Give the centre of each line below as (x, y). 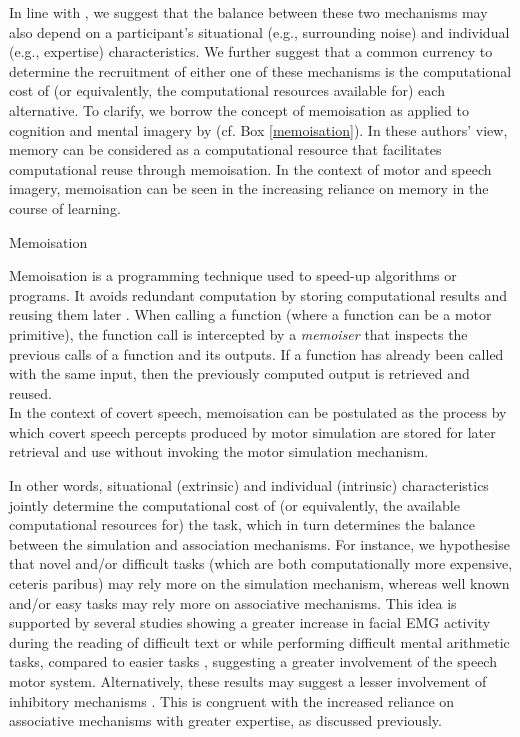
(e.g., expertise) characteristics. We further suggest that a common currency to (251, 51)
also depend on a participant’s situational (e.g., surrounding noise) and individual (259, 31)
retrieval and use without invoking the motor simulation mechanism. (219, 451)
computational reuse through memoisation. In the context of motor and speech (250, 168)
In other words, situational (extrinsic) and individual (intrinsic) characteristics (249, 485)
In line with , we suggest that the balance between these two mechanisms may (248, 12)
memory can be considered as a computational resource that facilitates (225, 149)
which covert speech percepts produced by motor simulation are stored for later (252, 431)
